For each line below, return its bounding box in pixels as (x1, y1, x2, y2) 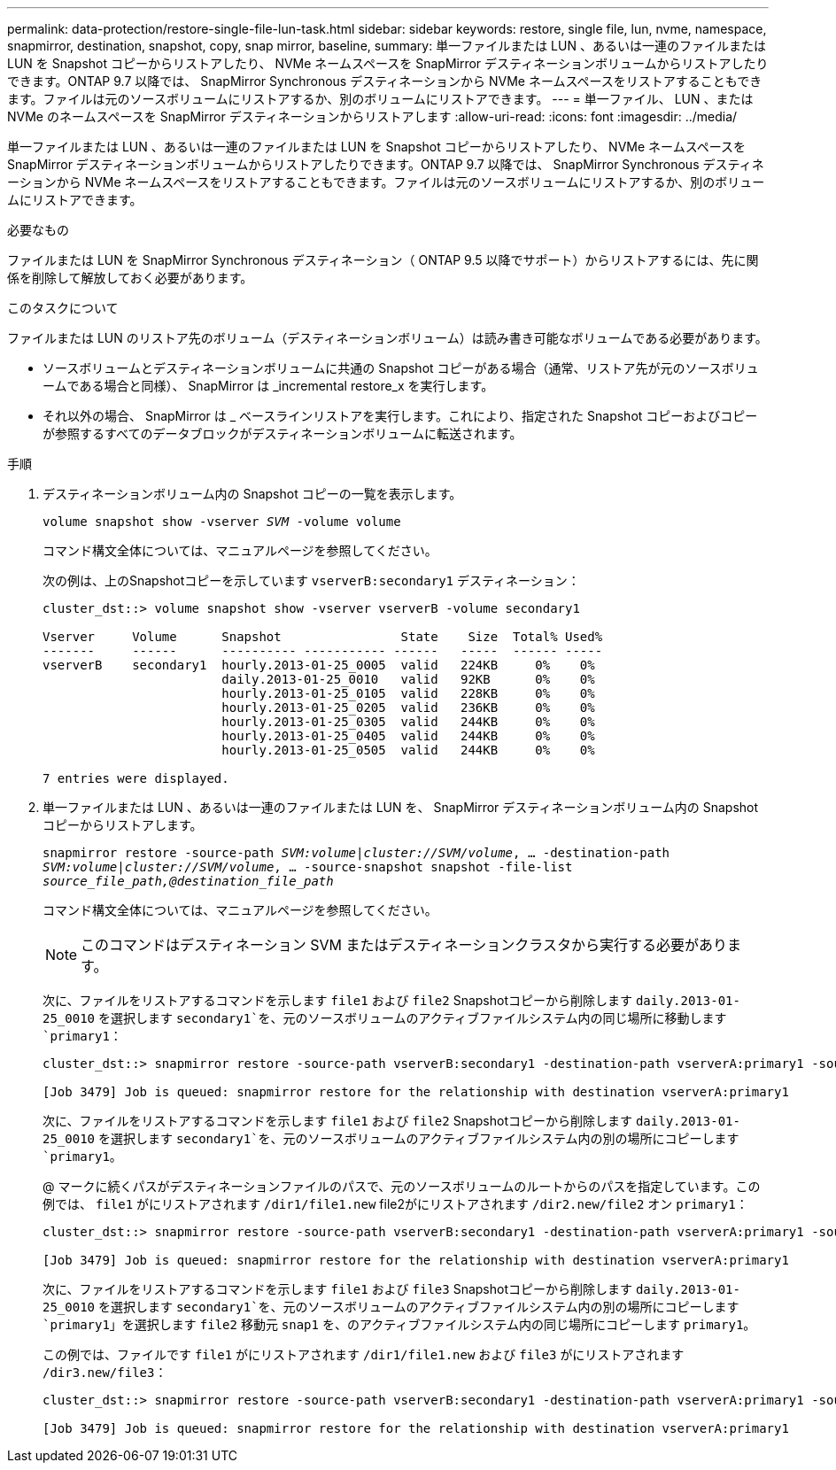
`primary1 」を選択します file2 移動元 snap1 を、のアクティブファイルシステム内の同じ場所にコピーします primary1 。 (43, 1317, 756, 1332)
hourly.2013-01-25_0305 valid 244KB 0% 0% (221, 715, 595, 729)
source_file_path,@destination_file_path (43, 874, 334, 888)
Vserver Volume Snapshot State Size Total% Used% (43, 630, 603, 644)
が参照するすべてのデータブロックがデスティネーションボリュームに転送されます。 (43, 426, 522, 441)
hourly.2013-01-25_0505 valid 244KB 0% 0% (221, 743, 595, 757)
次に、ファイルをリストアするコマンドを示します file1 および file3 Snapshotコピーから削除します (43, 1281, 632, 1296)
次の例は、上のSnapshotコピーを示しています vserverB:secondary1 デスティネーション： (43, 573, 580, 588)
